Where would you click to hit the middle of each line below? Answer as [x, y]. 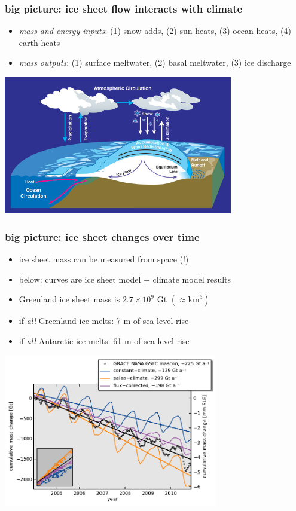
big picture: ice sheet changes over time [102, 236]
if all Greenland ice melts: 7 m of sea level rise [104, 321]
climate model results [192, 279]
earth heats [39, 42]
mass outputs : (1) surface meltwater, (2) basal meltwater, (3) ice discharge [155, 62]
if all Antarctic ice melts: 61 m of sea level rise [104, 341]
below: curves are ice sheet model [80, 279]
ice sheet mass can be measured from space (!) [104, 259]
